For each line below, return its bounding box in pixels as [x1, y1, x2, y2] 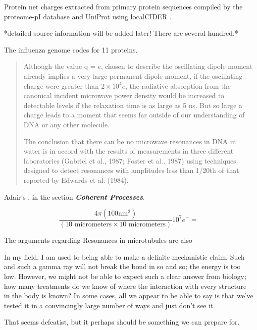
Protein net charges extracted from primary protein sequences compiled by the [4, 1, 243, 11]
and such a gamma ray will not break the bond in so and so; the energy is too [4, 261, 241, 272]
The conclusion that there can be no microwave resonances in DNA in [23, 136, 236, 146]
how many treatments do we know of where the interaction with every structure [4, 280, 247, 291]
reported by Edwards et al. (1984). [23, 174, 129, 185]
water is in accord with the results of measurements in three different [23, 146, 234, 156]
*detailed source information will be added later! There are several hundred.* [4, 28, 238, 38]
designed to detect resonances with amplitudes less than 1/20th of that [23, 165, 239, 175]
